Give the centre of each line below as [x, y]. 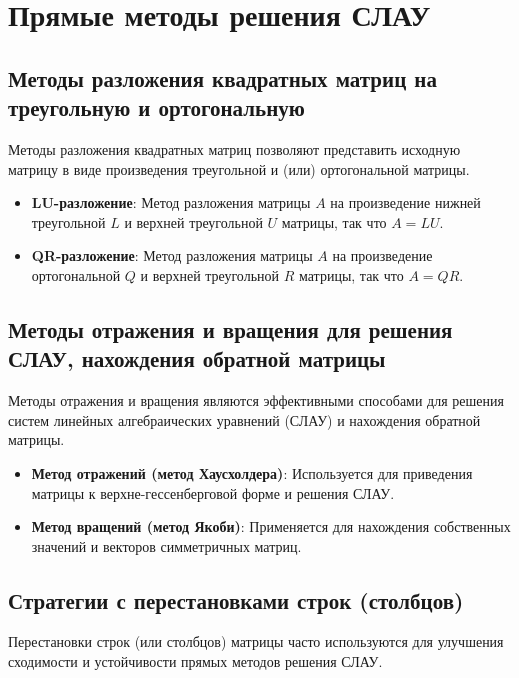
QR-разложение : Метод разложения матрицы [172, 255]
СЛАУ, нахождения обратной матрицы [197, 358]
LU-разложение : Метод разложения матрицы [171, 202]
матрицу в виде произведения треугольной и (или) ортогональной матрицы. [239, 168]
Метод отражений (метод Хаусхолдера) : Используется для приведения [252, 472]
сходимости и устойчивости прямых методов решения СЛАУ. [195, 661]
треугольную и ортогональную [156, 107]
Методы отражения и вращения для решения [230, 328]
